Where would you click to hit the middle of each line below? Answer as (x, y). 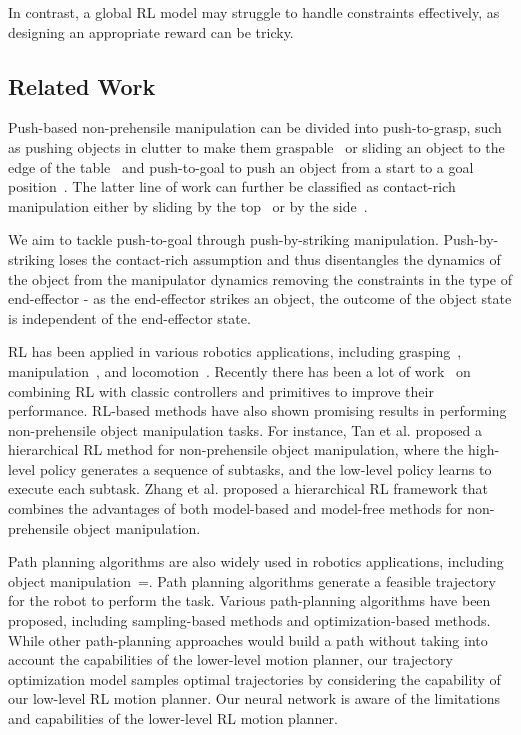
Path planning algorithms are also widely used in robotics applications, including (256, 561)
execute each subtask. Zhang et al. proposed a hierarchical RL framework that (248, 488)
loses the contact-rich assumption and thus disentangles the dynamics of (280, 258)
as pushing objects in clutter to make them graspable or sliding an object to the (256, 146)
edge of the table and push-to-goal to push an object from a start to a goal (241, 166)
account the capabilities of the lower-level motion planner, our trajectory (230, 659)
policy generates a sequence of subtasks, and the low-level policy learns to (265, 468)
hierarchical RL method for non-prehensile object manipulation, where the (236, 449)
